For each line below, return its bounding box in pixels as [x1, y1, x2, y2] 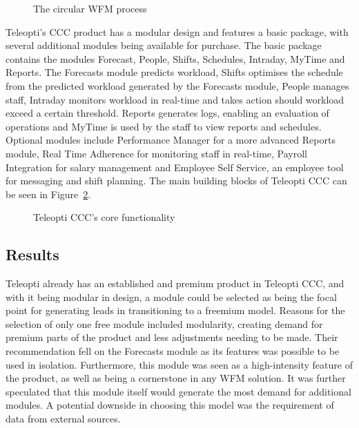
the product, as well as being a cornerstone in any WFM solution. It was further [6, 371, 346, 385]
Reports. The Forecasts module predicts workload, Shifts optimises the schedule [6, 65, 343, 79]
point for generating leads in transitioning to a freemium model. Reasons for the [6, 303, 345, 318]
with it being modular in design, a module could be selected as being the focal [6, 289, 337, 304]
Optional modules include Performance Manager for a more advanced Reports [6, 133, 336, 147]
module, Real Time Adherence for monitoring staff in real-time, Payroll [6, 146, 307, 160]
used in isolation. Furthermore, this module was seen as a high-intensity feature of [6, 357, 353, 371]
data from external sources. [6, 411, 121, 426]
